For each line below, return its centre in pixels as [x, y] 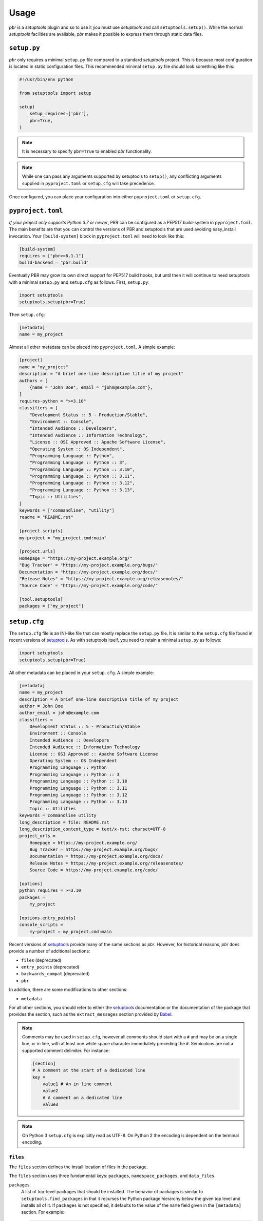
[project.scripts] [41, 531]
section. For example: [43, 1212]
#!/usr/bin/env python [46, 80]
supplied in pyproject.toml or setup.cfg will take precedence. [89, 183]
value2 [50, 1091]
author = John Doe [41, 706]
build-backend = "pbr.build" [54, 263]
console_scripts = [41, 925]
